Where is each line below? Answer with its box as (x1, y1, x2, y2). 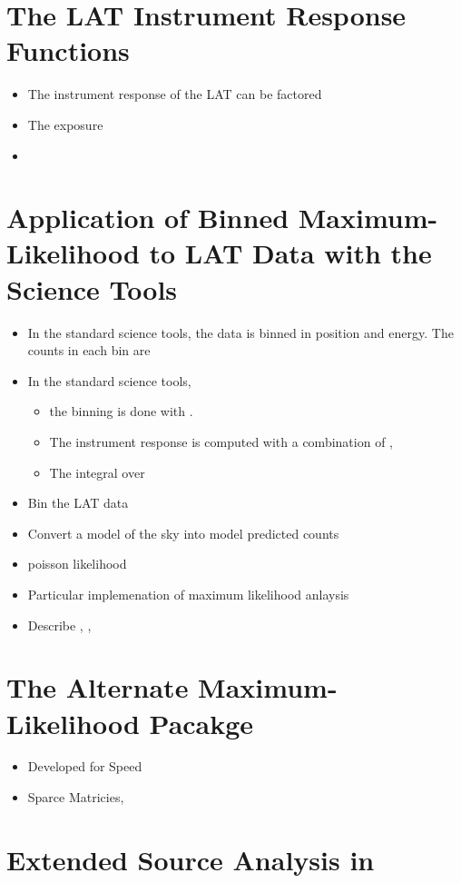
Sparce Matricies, (27, 788, 124, 807)
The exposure (27, 114, 103, 134)
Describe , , (27, 615, 92, 634)
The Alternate (6, 669, 189, 706)
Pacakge (149, 704, 254, 741)
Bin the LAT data (27, 493, 129, 512)
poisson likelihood (27, 554, 127, 573)
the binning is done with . (49, 402, 193, 421)
